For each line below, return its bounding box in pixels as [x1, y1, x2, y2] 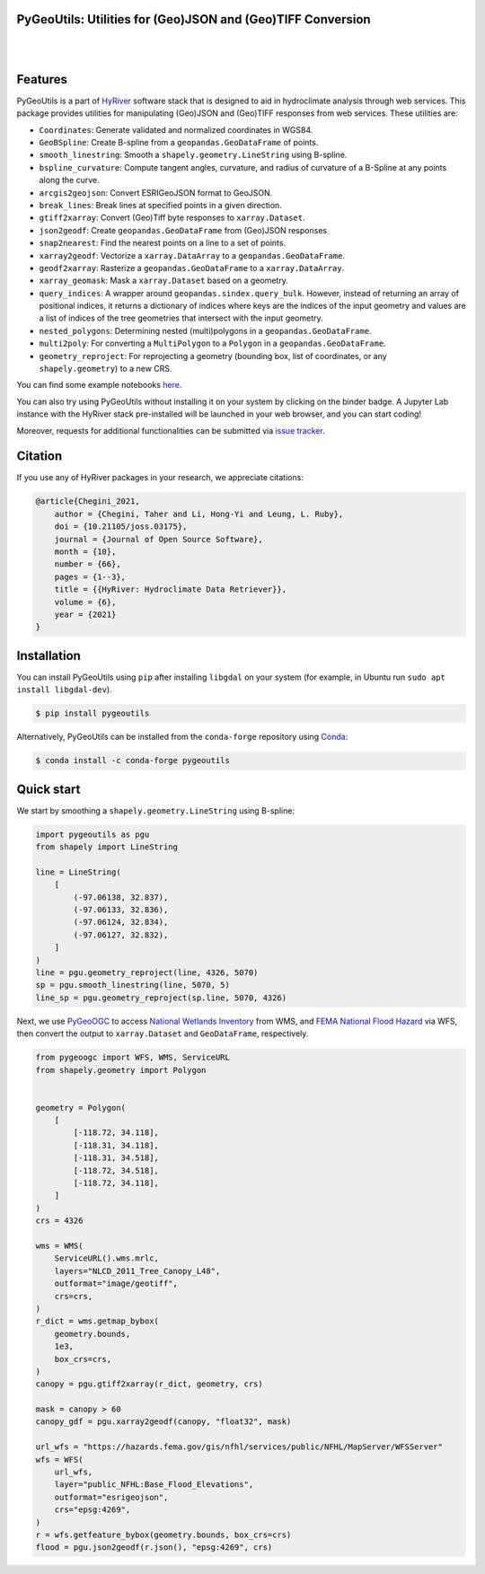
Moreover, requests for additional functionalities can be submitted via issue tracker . [16, 425, 325, 435]
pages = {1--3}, [54, 571, 126, 582]
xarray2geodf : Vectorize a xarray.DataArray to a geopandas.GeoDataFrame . [39, 250, 346, 260]
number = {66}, [54, 559, 121, 569]
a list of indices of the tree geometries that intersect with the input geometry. [39, 312, 323, 323]
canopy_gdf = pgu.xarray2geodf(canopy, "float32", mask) [35, 1417, 292, 1427]
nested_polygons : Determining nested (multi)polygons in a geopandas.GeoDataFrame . [39, 325, 372, 336]
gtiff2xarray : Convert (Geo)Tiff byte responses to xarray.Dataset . [39, 212, 305, 224]
